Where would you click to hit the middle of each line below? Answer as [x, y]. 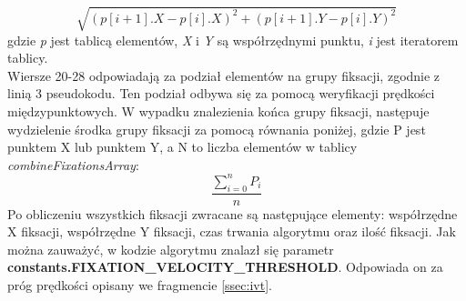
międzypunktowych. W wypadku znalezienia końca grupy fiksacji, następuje [218, 110]
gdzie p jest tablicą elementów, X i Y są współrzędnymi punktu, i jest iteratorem [233, 40]
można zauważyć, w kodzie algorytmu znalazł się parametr [171, 249]
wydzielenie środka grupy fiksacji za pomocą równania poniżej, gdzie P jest [217, 129]
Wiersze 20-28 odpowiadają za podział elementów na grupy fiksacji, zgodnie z [224, 75]
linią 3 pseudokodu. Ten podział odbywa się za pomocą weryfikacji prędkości [221, 93]
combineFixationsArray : [73, 164]
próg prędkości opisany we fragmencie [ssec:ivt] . [140, 285]
